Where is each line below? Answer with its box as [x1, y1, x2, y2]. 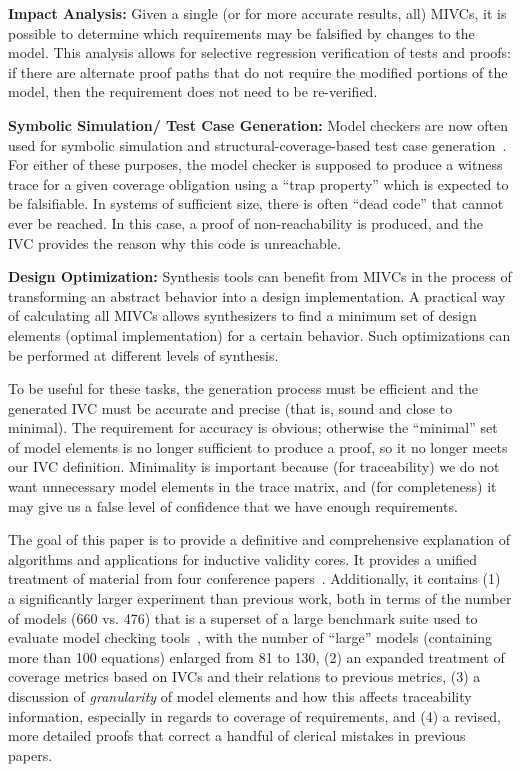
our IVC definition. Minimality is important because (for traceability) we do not [8, 456, 500, 477]
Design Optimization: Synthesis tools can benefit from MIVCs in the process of [8, 266, 512, 287]
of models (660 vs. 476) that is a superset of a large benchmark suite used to [8, 607, 478, 628]
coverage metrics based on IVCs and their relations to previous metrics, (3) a [8, 666, 481, 687]
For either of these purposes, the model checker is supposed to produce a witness [8, 154, 503, 175]
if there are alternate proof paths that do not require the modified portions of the [8, 61, 508, 82]
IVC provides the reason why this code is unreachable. [8, 232, 341, 253]
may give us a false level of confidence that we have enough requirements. [8, 495, 458, 516]
